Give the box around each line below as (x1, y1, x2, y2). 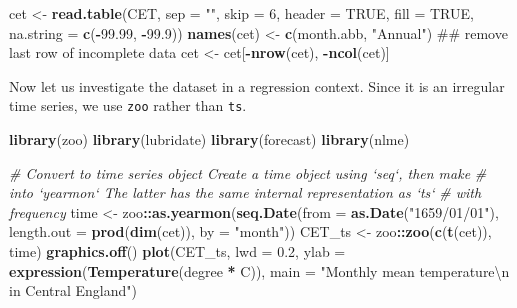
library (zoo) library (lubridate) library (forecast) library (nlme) (9, 129, 410, 150)
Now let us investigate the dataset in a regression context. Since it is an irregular (9, 75, 505, 96)
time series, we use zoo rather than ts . (9, 95, 247, 116)
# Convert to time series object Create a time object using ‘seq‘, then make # (9, 162, 487, 183)
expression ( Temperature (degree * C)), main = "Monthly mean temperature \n (9, 260, 510, 281)
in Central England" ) (9, 280, 138, 301)
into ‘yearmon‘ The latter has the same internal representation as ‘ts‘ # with (9, 182, 482, 203)
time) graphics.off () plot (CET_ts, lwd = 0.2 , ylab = (9, 241, 346, 261)
